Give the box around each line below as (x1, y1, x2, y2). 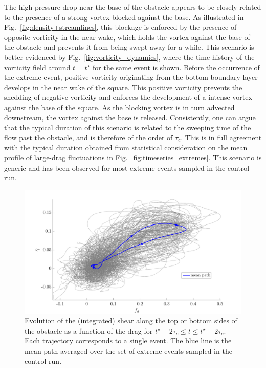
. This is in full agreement (181, 132, 262, 142)
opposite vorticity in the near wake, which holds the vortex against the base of (4, 31, 250, 42)
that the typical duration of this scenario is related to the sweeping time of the (4, 122, 251, 133)
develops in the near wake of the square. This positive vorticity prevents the (4, 81, 242, 92)
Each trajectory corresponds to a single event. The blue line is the (25, 335, 232, 346)
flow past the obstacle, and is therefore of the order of (4, 132, 173, 142)
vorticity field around (4, 62, 71, 72)
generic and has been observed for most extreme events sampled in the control (4, 162, 250, 173)
